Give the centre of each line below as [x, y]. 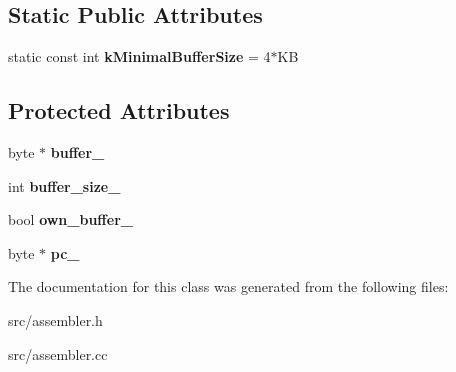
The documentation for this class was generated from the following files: [228, 286]
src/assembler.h [55, 319]
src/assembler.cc [58, 353]
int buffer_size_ [64, 185]
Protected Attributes [119, 110]
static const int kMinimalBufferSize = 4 [139, 56]
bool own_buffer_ [70, 219]
